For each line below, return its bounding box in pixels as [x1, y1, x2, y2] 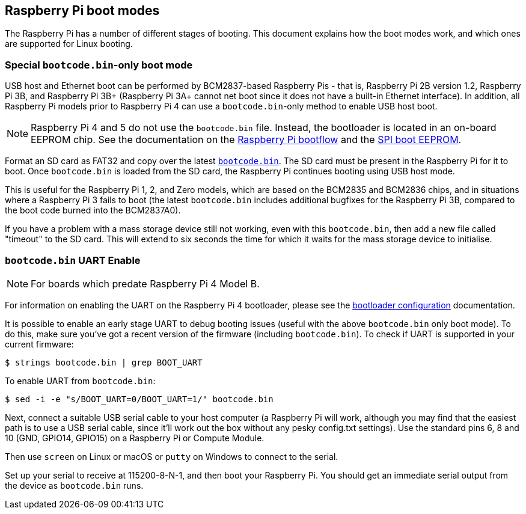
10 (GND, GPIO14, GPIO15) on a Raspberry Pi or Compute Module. [5, 432, 265, 443]
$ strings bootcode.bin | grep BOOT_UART [5, 357, 203, 367]
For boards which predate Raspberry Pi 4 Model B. [31, 277, 260, 290]
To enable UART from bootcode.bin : [5, 375, 156, 386]
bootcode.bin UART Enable [5, 254, 141, 266]
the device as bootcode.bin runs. [5, 480, 144, 491]
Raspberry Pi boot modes [5, 3, 160, 18]
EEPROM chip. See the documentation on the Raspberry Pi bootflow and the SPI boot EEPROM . [31, 133, 462, 146]
